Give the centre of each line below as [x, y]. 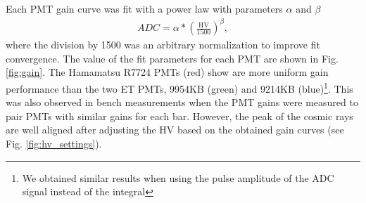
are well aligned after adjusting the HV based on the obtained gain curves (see [175, 130]
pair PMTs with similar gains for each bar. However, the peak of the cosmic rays [179, 116]
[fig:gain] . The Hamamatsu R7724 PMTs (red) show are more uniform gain [167, 72]
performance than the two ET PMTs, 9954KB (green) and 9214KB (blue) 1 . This [179, 87]
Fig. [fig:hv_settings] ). [54, 143]
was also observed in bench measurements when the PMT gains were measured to [182, 102]
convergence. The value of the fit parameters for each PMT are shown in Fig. [172, 58]
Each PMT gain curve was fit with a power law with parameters [144, 8]
